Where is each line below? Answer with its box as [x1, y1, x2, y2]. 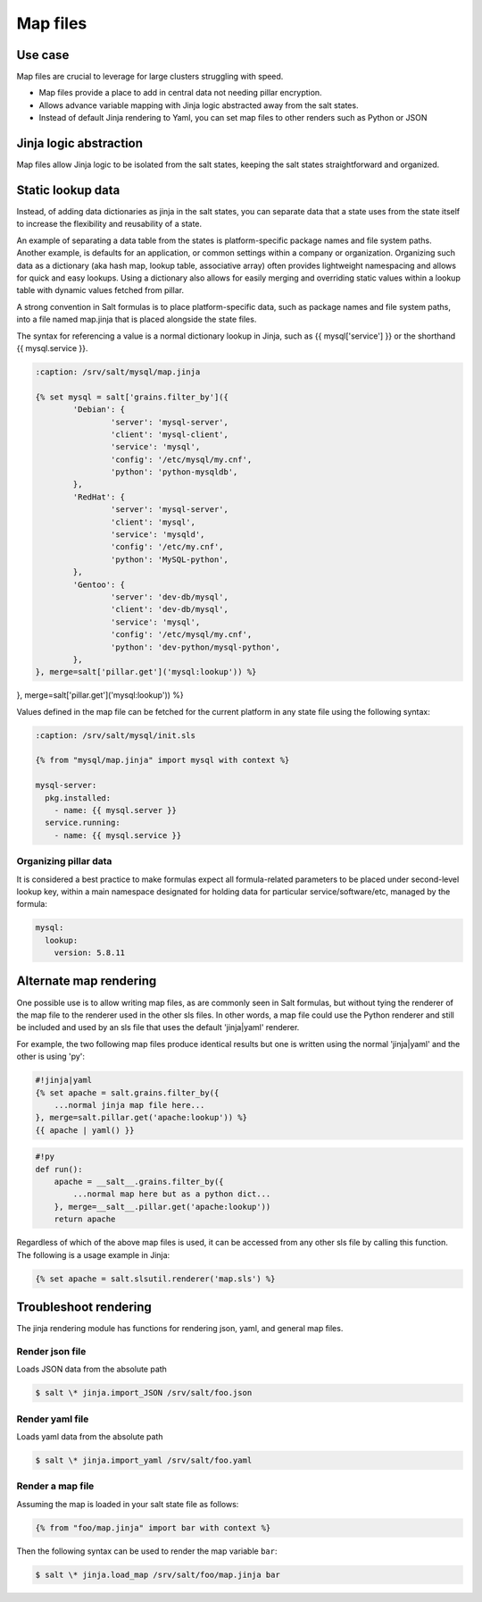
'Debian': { [72, 405, 125, 415]
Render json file [16, 1345, 87, 1357]
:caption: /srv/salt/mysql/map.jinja [35, 366, 201, 377]
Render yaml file [16, 1413, 89, 1425]
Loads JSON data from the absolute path [16, 1363, 167, 1375]
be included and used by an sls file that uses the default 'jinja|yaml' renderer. [16, 1022, 300, 1033]
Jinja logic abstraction [16, 136, 143, 151]
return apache [54, 1214, 116, 1224]
